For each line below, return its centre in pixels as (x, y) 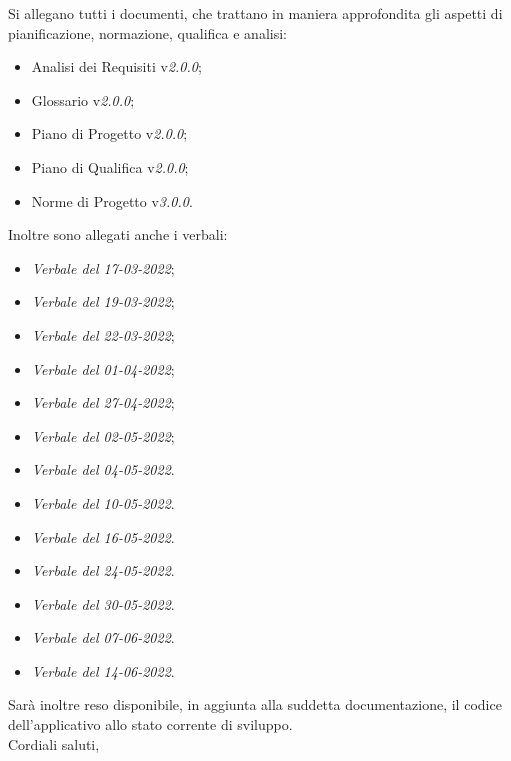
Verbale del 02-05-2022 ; (103, 435)
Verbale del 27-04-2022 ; (103, 402)
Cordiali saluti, (54, 743)
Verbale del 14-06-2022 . (103, 670)
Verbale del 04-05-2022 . (103, 469)
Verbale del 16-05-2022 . (103, 536)
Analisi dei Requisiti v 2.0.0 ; (116, 66)
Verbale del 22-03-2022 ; (103, 334)
